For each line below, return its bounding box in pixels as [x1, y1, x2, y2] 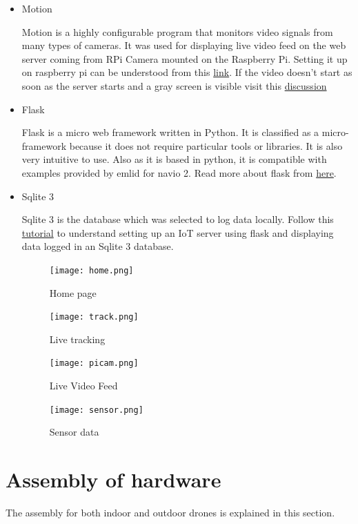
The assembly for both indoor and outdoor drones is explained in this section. [6, 505, 335, 520]
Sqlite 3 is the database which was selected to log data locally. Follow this [21, 212, 334, 226]
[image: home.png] [49, 265, 134, 275]
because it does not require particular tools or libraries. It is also [69, 138, 343, 153]
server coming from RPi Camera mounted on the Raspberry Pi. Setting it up [21, 51, 348, 66]
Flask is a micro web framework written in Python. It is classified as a [21, 125, 319, 139]
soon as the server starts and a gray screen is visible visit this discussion [21, 78, 327, 93]
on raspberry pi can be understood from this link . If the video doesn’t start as [21, 65, 352, 79]
